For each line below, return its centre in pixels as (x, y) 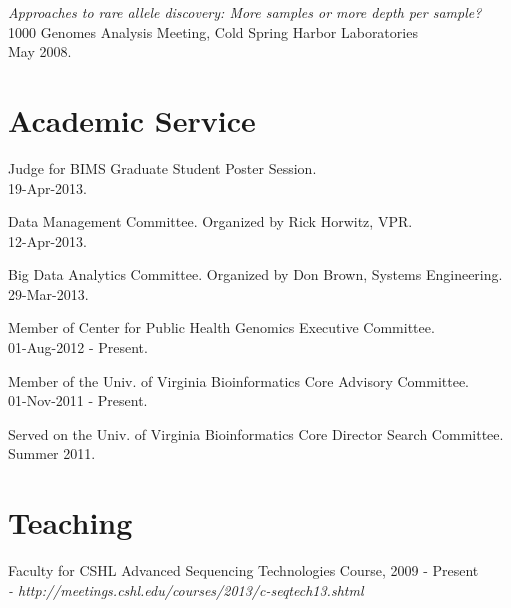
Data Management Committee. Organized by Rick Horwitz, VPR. (210, 221)
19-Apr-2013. (47, 187)
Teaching (70, 522)
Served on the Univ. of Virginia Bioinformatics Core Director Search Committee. (256, 433)
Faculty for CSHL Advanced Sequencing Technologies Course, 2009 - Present (243, 570)
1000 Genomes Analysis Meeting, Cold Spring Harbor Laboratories (213, 31)
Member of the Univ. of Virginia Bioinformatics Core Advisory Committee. (238, 380)
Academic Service (132, 119)
